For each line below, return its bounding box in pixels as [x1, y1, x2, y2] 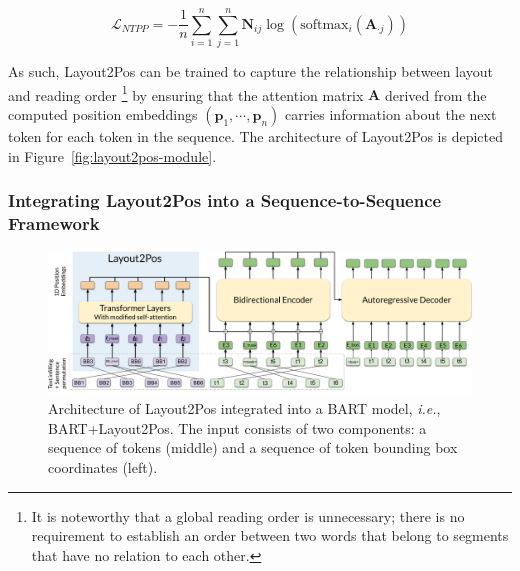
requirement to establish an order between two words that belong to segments [31, 525, 509, 546]
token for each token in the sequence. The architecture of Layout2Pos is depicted [8, 125, 503, 146]
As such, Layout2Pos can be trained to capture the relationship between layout [8, 61, 493, 82]
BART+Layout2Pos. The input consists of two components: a [48, 417, 427, 438]
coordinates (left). [48, 456, 158, 477]
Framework [8, 211, 100, 235]
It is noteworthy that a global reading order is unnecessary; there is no [31, 505, 465, 526]
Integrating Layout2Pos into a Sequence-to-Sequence [8, 188, 442, 213]
